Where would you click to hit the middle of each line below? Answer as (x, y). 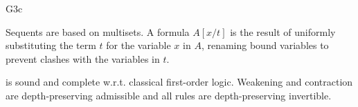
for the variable (138, 45)
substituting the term (51, 45)
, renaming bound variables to (265, 45)
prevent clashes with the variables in (83, 58)
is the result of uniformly (283, 31)
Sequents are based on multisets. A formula (98, 31)
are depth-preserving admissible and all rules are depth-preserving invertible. (169, 95)
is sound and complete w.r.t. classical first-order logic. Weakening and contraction (179, 82)
